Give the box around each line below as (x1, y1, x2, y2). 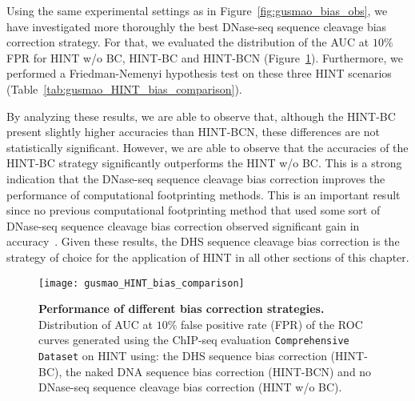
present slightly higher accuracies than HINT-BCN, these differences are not (6, 123, 380, 140)
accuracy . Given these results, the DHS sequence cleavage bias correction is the (6, 233, 400, 250)
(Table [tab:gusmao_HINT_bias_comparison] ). (6, 80, 242, 97)
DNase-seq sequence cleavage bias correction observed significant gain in (6, 217, 360, 234)
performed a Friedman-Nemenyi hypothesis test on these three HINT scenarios (6, 65, 392, 82)
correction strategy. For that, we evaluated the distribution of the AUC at (6, 34, 369, 50)
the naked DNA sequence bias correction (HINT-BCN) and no (66, 363, 372, 379)
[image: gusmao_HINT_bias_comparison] (38, 277, 245, 289)
